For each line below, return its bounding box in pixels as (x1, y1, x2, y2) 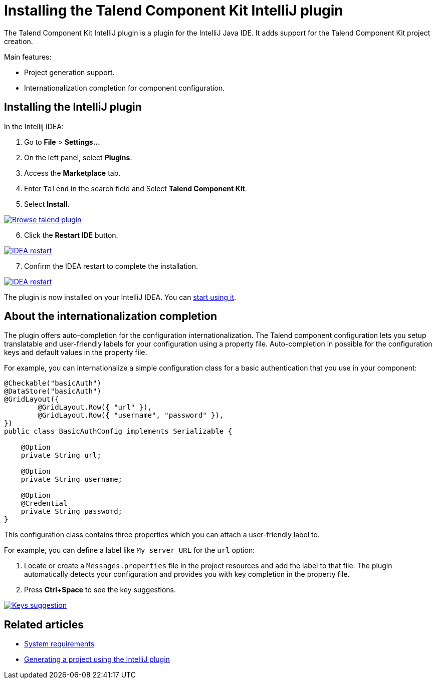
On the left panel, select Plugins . (24, 153, 132, 162)
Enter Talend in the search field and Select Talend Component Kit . (24, 184, 247, 193)
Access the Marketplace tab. (24, 168, 121, 177)
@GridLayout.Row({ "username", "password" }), (38, 411, 224, 420)
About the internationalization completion (4, 310, 217, 323)
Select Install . (24, 199, 70, 208)
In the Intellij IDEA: (4, 122, 64, 131)
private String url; (21, 451, 101, 460)
